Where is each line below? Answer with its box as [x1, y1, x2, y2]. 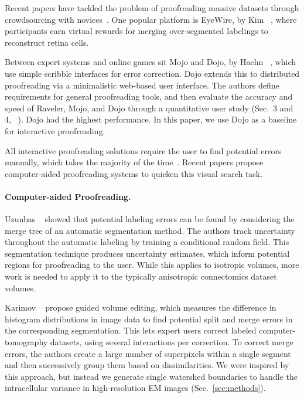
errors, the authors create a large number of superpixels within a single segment [5, 347, 291, 359]
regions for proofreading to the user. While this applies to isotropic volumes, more [5, 258, 299, 271]
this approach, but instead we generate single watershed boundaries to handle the [5, 370, 298, 382]
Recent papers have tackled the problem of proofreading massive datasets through [5, 2, 299, 13]
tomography [5, 336, 48, 348]
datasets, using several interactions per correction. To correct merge [50, 336, 293, 348]
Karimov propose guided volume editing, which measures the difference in [5, 301, 276, 314]
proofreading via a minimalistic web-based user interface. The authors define [5, 79, 279, 91]
